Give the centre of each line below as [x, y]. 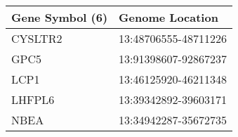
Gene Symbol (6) [60, 17]
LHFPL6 [33, 99]
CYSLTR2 [37, 38]
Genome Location [168, 17]
